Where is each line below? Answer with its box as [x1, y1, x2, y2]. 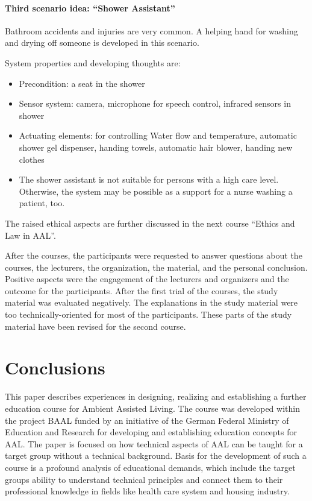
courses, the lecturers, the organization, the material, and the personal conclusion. [5, 260, 308, 273]
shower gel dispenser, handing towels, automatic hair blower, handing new [19, 140, 293, 153]
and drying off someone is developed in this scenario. [5, 36, 199, 49]
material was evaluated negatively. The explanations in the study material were [5, 296, 298, 309]
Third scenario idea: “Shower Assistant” [5, 1, 175, 14]
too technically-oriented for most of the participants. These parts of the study [5, 308, 292, 321]
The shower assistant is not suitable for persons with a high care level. [19, 173, 279, 186]
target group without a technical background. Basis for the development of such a [5, 449, 307, 462]
